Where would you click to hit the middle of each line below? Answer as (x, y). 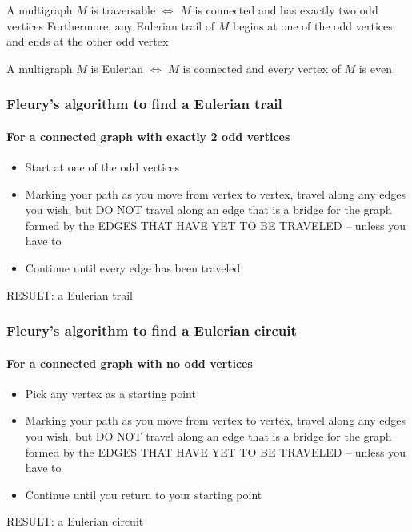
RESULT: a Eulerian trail (70, 294)
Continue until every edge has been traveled (133, 267)
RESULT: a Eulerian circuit (75, 521)
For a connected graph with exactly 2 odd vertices (148, 136)
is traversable (123, 10)
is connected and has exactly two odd (286, 10)
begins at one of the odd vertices (313, 25)
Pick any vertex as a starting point (110, 393)
